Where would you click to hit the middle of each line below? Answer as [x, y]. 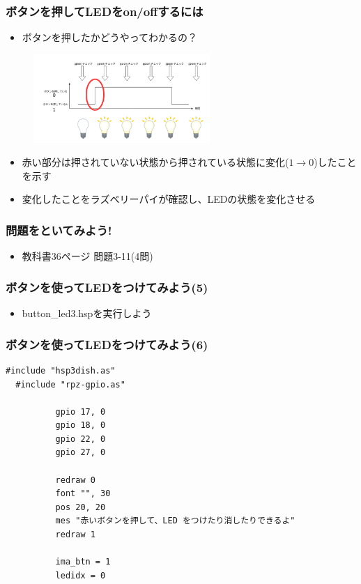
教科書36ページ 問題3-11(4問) [87, 256]
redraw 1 [75, 535]
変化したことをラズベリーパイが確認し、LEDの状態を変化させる [169, 199]
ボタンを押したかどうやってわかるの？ [110, 37]
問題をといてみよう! [59, 230]
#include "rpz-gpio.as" [70, 384]
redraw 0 [75, 480]
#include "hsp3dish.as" [61, 370]
